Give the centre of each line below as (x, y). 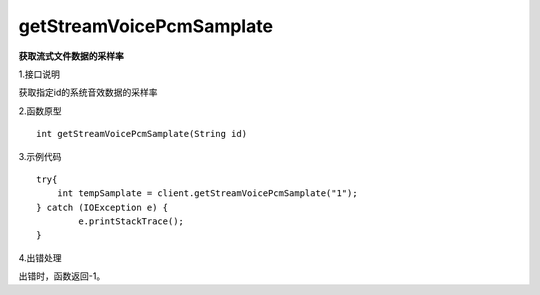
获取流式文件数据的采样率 (71, 56)
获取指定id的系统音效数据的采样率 (88, 92)
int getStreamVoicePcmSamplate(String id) (142, 134)
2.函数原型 (40, 111)
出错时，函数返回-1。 (62, 276)
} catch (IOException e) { (102, 207)
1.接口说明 (39, 74)
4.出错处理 (40, 257)
